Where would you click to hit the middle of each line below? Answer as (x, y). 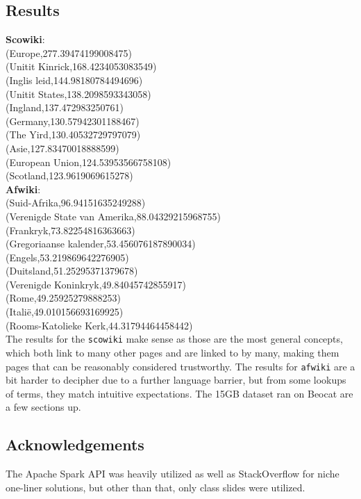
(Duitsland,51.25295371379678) (72, 271)
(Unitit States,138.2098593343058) (78, 93)
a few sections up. (43, 407)
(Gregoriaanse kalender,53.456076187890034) (101, 244)
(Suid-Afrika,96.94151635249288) (76, 203)
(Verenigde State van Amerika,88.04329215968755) (114, 216)
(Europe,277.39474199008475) (69, 52)
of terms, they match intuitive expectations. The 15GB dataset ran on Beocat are (179, 393)
